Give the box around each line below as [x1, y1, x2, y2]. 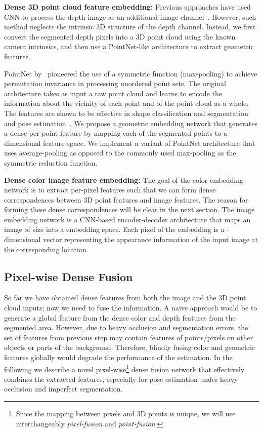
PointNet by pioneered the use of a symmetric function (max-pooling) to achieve [4, 68, 257, 78]
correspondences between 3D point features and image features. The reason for [4, 194, 248, 205]
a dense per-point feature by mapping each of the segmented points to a [4, 128, 227, 138]
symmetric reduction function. [4, 157, 98, 168]
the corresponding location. [4, 244, 89, 254]
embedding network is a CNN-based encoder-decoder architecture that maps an [4, 214, 251, 224]
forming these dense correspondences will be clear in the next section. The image [4, 204, 255, 215]
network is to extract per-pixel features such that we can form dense [4, 184, 216, 195]
